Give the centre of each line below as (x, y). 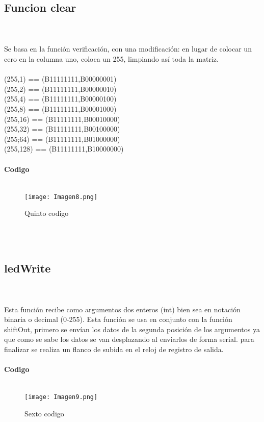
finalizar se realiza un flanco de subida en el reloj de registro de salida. (114, 349)
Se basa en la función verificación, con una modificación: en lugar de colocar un (128, 49)
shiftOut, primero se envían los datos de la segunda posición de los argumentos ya (132, 329)
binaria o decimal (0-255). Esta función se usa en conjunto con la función (118, 319)
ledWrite (28, 268)
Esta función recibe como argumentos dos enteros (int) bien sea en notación (122, 309)
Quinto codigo (47, 213)
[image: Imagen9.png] (61, 397)
